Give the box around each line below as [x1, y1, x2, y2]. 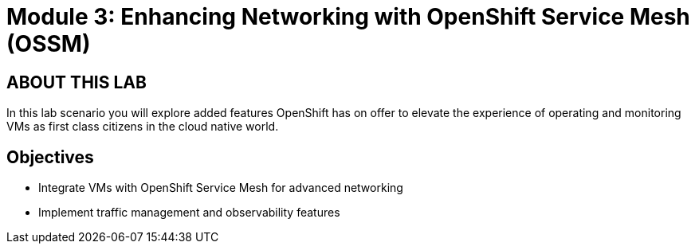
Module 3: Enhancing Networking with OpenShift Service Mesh [6, 3, 690, 30]
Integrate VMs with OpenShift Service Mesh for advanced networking [38, 181, 403, 195]
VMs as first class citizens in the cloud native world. [6, 119, 279, 134]
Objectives [6, 146, 94, 167]
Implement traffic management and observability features [38, 205, 340, 220]
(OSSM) [6, 30, 91, 57]
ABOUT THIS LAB [6, 72, 147, 92]
